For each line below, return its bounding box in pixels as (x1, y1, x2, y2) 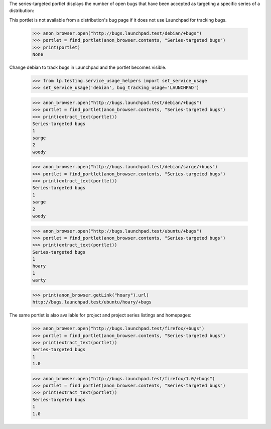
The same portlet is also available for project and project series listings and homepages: (9, 312, 192, 318)
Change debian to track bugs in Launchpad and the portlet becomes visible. (9, 64, 167, 70)
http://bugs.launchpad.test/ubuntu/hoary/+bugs (32, 299, 152, 305)
